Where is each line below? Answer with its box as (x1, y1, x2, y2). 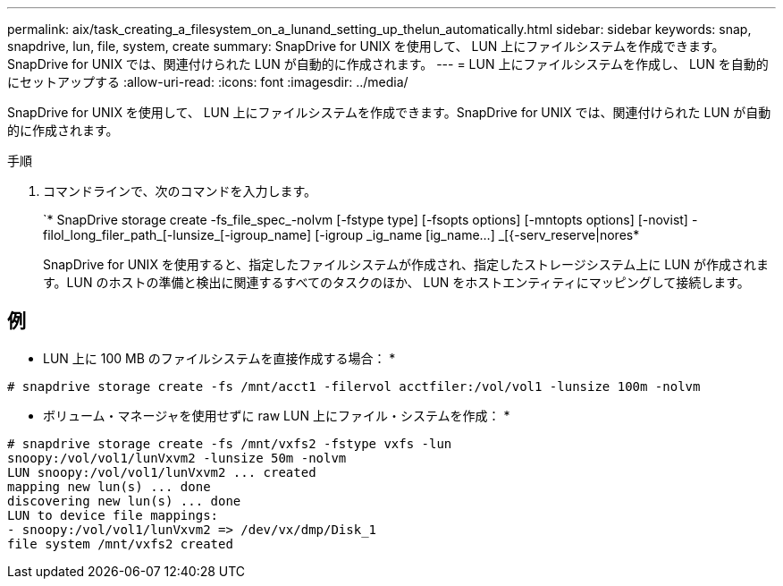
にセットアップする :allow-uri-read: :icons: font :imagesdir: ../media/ (7, 74, 408, 89)
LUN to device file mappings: (7, 507, 219, 522)
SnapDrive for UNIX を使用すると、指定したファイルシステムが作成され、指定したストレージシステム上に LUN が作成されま (43, 257, 770, 272)
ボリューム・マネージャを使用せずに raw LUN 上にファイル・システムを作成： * (43, 407, 510, 423)
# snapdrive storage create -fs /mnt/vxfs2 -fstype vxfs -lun (7, 436, 452, 451)
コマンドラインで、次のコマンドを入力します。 (43, 183, 317, 199)
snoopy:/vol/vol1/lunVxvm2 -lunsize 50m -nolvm (7, 450, 347, 465)
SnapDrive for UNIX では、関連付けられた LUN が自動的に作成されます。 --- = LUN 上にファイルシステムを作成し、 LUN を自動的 (7, 56, 769, 72)
